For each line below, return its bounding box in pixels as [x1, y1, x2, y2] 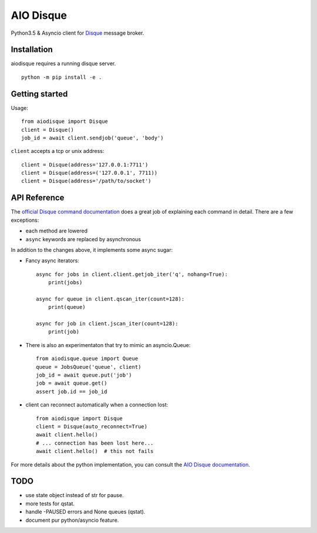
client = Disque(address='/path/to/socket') [21, 178, 152, 185]
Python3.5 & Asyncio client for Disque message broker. [11, 29, 144, 36]
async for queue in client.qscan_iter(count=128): [36, 295, 185, 302]
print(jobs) [48, 279, 83, 286]
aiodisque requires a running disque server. [11, 60, 116, 67]
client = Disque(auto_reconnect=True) [36, 423, 148, 429]
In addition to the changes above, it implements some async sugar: [11, 246, 173, 253]
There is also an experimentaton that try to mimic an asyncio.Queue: [25, 341, 191, 348]
